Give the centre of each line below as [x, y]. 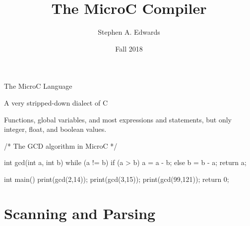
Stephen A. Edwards [129, 32]
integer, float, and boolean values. [55, 129]
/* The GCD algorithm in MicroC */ [61, 145]
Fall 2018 [129, 48]
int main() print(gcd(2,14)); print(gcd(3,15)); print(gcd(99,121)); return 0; [117, 179]
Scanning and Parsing [80, 213]
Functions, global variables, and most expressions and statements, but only [118, 119]
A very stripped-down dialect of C [56, 102]
